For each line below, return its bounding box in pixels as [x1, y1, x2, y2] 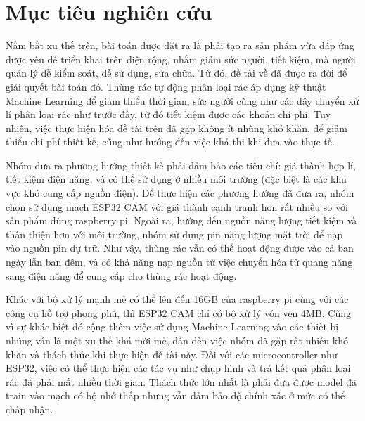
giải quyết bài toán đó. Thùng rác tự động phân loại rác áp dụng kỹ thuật [6, 79, 326, 93]
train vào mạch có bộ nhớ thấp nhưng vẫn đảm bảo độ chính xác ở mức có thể [6, 388, 345, 403]
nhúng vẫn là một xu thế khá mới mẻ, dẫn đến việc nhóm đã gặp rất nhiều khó [6, 333, 348, 347]
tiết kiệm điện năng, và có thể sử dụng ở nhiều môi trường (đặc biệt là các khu [6, 171, 347, 186]
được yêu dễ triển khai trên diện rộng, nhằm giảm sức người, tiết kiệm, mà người [6, 51, 356, 66]
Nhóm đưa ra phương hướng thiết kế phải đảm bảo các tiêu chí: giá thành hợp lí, [6, 157, 356, 172]
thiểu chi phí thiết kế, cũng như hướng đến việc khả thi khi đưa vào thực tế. [6, 134, 335, 149]
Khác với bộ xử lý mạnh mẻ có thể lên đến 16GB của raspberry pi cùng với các [6, 292, 349, 306]
